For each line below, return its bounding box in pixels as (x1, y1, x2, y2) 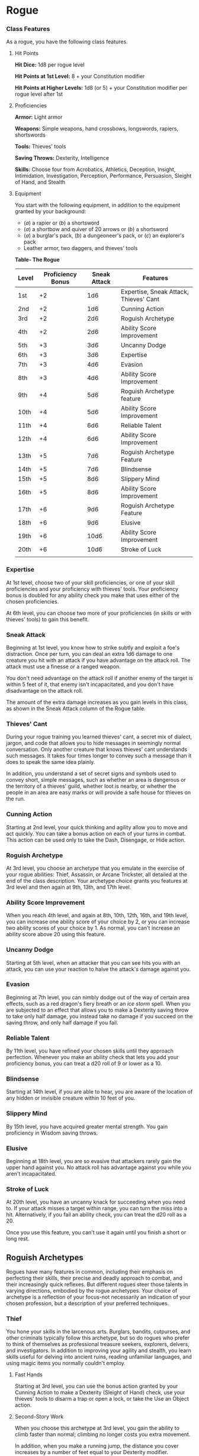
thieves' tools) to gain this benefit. (6, 615, 89, 623)
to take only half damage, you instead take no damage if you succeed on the (6, 1012, 193, 1019)
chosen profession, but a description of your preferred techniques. (6, 1300, 169, 1307)
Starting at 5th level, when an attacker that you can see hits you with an (6, 959, 181, 966)
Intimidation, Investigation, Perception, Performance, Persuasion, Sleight (14, 172, 192, 179)
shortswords (14, 131, 46, 138)
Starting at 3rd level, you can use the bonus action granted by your (14, 1382, 178, 1390)
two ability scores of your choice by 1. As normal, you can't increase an (6, 924, 181, 931)
